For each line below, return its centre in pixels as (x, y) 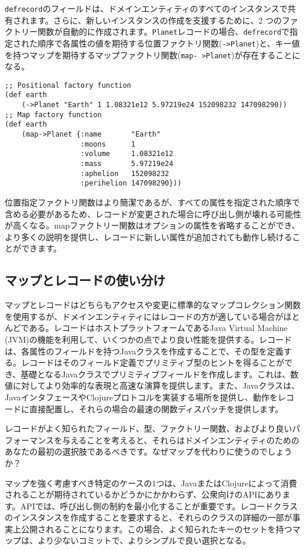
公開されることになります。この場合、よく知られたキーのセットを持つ (157, 529)
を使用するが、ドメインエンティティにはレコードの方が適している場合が (144, 316)
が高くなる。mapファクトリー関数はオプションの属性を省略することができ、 (152, 225)
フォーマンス (29, 440)
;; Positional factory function (68, 85)
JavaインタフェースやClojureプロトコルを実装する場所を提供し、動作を (141, 397)
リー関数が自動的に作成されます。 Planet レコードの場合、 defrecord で (155, 32)
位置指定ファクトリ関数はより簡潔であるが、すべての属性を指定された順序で (152, 202)
